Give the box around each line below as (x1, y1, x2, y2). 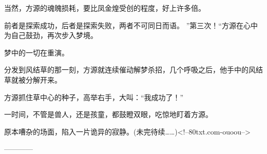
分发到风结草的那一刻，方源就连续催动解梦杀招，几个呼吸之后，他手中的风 (4, 64, 256, 75)
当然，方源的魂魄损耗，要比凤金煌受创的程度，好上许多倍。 (4, 3, 205, 13)
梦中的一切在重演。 (4, 47, 69, 57)
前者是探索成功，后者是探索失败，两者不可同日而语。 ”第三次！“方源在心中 (4, 20, 258, 30)
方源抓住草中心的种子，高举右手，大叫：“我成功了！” (4, 91, 184, 102)
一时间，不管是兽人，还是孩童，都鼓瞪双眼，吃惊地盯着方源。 (4, 109, 213, 120)
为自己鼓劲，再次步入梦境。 (4, 30, 98, 41)
